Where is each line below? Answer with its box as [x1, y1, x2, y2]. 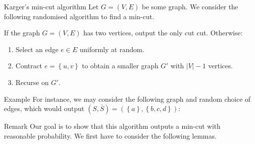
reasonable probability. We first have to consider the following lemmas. [4, 130, 217, 141]
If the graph [4, 28, 40, 38]
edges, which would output [4, 103, 85, 114]
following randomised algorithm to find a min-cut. [4, 11, 154, 21]
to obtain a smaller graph [82, 60, 159, 71]
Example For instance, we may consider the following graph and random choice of [4, 93, 251, 104]
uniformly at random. [80, 44, 144, 54]
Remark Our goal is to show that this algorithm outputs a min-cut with [4, 121, 221, 131]
